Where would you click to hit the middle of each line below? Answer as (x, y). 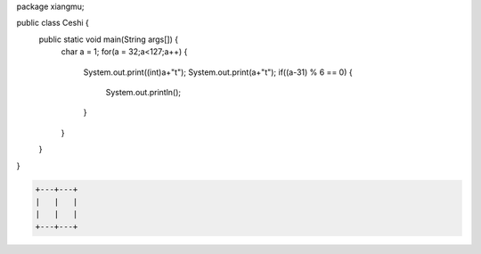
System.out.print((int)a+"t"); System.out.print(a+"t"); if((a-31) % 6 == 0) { (218, 72)
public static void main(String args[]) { (108, 39)
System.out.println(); (143, 92)
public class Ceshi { (53, 23)
